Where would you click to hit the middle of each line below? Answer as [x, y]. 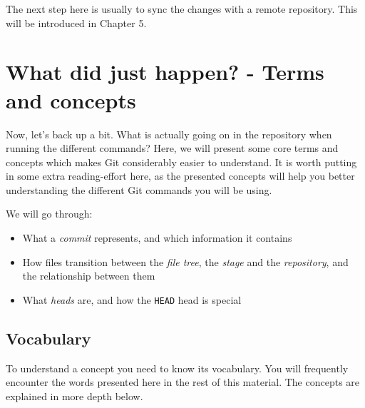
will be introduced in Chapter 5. [76, 22]
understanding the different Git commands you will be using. [139, 189]
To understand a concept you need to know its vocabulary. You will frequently [177, 368]
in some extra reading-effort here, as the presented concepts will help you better [180, 176]
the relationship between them [89, 276]
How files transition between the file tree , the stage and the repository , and [185, 261]
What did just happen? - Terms [165, 72]
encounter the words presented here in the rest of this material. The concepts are [183, 382]
